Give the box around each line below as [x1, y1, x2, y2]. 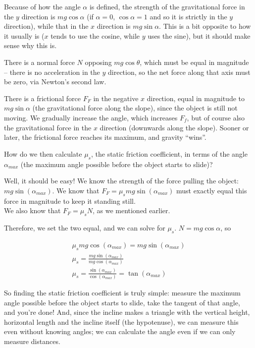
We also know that [4, 205, 61, 216]
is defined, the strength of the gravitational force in [89, 1, 245, 11]
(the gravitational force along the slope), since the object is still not [32, 103, 238, 113]
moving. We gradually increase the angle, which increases [4, 112, 178, 122]
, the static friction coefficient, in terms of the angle [91, 148, 248, 159]
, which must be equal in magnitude [140, 57, 249, 67]
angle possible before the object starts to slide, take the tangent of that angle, [4, 297, 240, 307]
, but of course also [187, 112, 245, 122]
